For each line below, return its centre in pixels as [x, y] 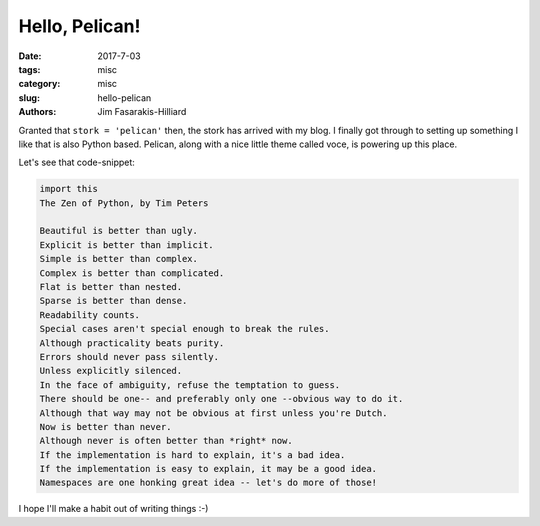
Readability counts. [89, 314]
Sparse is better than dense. [113, 301]
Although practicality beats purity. [132, 343]
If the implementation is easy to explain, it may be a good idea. [208, 469]
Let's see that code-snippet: [76, 162]
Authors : [37, 112]
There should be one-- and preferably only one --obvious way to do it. [221, 399]
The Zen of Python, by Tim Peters [124, 203]
